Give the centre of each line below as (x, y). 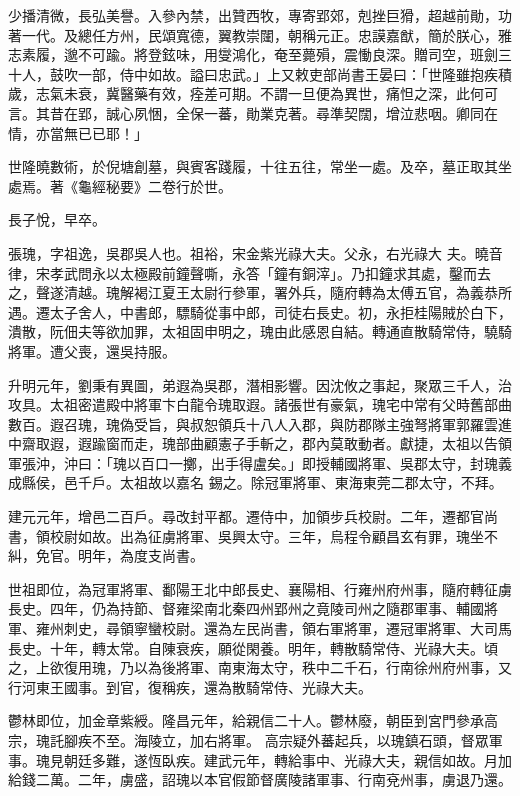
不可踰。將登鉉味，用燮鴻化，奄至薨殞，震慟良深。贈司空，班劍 (287, 54)
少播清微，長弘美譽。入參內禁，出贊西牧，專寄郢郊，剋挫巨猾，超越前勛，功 (260, 15)
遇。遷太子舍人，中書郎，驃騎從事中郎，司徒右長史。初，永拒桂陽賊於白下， (260, 311)
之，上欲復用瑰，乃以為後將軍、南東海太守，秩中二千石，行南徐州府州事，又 (260, 667)
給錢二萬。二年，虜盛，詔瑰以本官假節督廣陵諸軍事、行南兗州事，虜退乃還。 (260, 779)
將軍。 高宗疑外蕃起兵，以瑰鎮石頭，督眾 (353, 740)
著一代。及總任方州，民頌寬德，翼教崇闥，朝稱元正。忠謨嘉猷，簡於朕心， (253, 34)
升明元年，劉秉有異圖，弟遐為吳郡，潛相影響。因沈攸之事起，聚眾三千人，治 (260, 384)
